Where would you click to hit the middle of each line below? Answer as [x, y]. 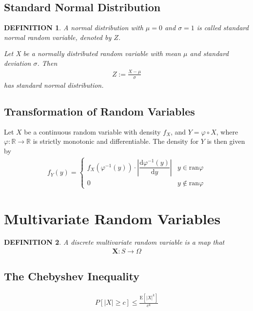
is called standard [223, 28]
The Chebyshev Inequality [72, 276]
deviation [18, 63]
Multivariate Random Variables [112, 219]
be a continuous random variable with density [92, 131]
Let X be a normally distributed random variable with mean [93, 53]
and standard [209, 53]
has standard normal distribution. [54, 85]
